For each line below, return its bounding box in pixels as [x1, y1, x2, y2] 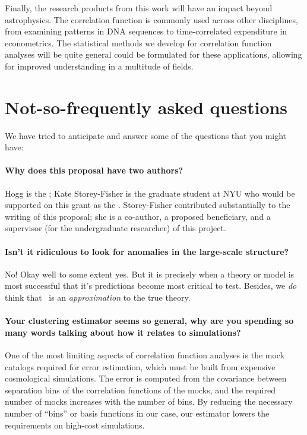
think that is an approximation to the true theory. [5, 291, 191, 304]
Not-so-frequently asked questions [5, 94, 288, 119]
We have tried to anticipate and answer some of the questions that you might [5, 129, 287, 141]
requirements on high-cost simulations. [5, 418, 145, 431]
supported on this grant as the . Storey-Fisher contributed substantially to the [5, 198, 290, 211]
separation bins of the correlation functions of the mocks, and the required [5, 383, 276, 396]
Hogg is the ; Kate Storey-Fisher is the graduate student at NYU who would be [5, 187, 295, 199]
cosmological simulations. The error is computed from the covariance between [5, 372, 287, 384]
